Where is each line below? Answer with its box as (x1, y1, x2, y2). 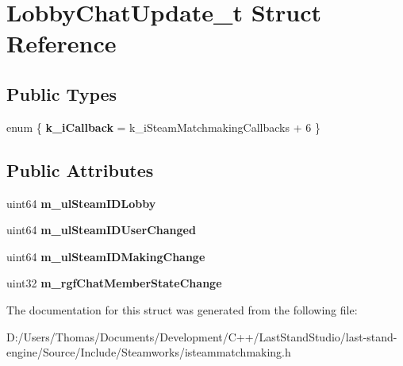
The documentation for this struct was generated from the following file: (6, 301, 358, 318)
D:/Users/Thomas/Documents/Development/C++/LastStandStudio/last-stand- (6, 328, 397, 345)
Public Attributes (6, 157, 154, 182)
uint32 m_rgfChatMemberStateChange (6, 275, 222, 291)
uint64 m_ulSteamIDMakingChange (6, 248, 205, 264)
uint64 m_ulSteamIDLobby (6, 195, 156, 211)
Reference (6, 27, 117, 60)
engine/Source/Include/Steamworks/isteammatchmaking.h (6, 344, 291, 360)
